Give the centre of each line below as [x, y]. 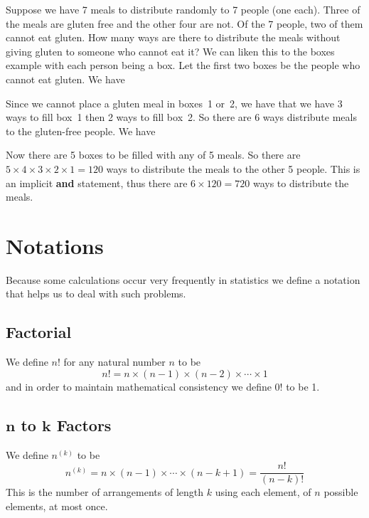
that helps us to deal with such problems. [96, 294]
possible [341, 492]
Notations [55, 245]
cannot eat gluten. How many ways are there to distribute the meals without [173, 37]
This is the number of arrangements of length [105, 492]
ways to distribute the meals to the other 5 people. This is [233, 168]
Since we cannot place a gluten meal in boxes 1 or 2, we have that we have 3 [174, 103]
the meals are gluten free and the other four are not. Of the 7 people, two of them [184, 23]
